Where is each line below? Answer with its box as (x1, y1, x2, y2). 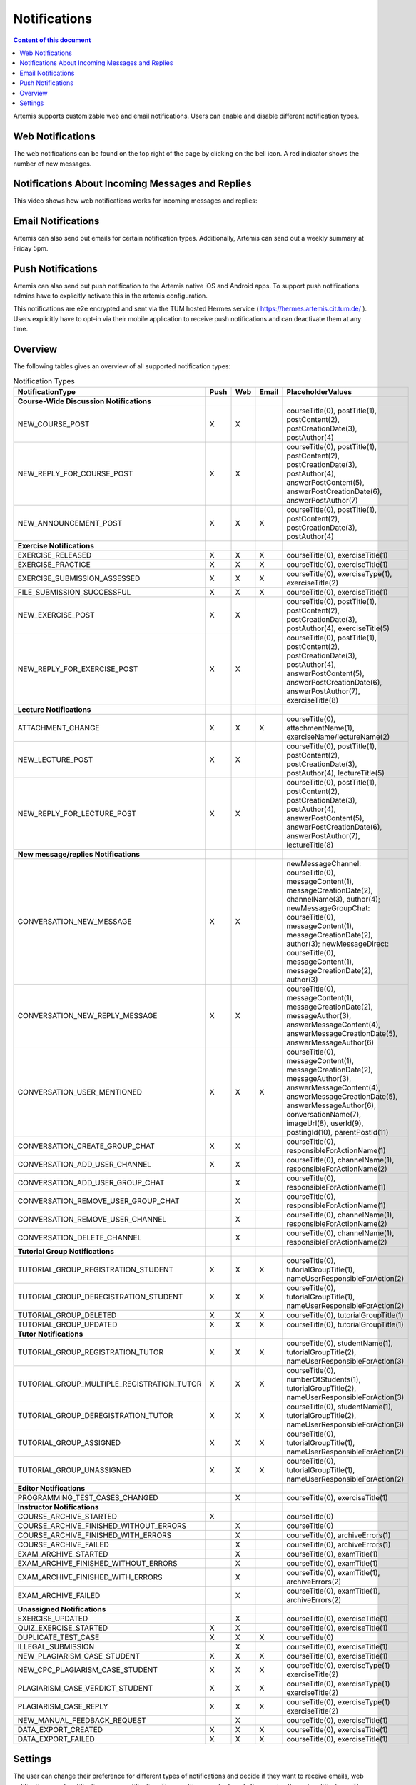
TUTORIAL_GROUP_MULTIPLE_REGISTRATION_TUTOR (17, 1379, 202, 1389)
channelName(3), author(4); (286, 894, 381, 904)
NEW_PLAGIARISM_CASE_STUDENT (17, 1651, 141, 1661)
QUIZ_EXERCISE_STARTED (17, 1623, 108, 1633)
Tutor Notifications (17, 1329, 83, 1339)
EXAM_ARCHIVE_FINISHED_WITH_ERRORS (17, 1572, 163, 1582)
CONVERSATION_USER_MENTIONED (17, 1087, 143, 1097)
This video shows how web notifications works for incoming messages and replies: (13, 196, 258, 205)
